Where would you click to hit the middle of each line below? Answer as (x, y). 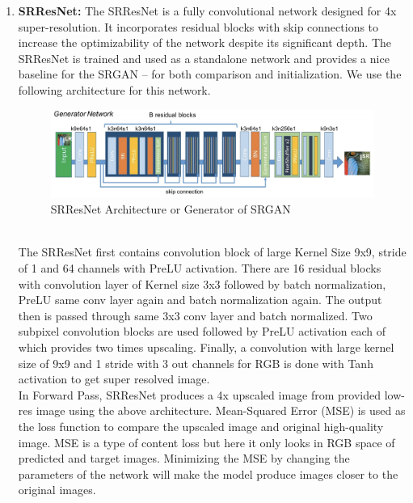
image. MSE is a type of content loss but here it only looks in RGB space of (206, 442)
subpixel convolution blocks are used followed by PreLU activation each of (202, 331)
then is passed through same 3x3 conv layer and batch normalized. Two (195, 315)
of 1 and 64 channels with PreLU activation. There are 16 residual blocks (200, 267)
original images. (57, 490)
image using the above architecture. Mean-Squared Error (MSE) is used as (221, 410)
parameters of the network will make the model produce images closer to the (208, 473)
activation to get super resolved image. (114, 379)
